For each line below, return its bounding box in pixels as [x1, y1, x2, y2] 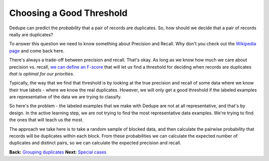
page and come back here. [9, 48, 65, 54]
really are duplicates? [9, 31, 53, 37]
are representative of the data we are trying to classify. [9, 94, 122, 100]
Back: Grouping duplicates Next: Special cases [9, 149, 107, 155]
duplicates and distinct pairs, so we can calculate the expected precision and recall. [9, 140, 181, 146]
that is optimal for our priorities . [9, 71, 75, 77]
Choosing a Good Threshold [9, 7, 128, 18]
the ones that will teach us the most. [9, 117, 84, 123]
